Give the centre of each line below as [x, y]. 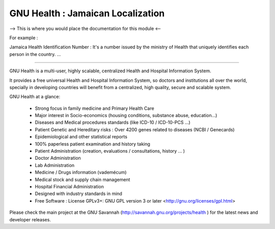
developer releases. [30, 219]
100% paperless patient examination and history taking [92, 144]
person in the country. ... [35, 54]
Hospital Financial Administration [69, 186]
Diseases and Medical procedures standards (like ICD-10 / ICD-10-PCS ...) [113, 123]
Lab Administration [55, 165]
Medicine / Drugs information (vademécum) [81, 173]
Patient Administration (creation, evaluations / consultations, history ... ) [110, 151]
